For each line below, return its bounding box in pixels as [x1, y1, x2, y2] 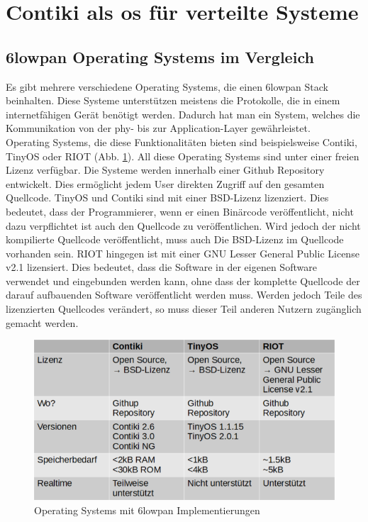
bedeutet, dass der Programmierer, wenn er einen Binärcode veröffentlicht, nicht [6, 204, 354, 218]
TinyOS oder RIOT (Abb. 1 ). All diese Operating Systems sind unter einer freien [6, 148, 359, 163]
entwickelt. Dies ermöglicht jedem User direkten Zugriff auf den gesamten [6, 176, 325, 191]
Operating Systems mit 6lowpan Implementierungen [34, 502, 260, 517]
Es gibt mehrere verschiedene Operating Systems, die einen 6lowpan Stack [6, 79, 328, 94]
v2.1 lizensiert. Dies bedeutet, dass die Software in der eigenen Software [6, 260, 317, 274]
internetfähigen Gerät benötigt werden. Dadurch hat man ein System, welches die [6, 106, 360, 121]
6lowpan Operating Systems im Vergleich [6, 45, 314, 67]
